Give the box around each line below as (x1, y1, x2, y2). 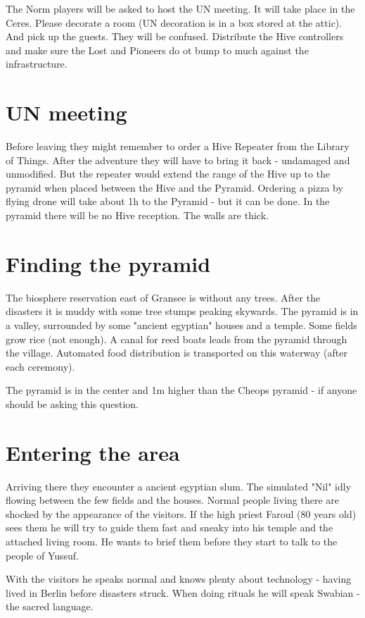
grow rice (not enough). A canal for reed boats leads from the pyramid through (6, 331, 347, 346)
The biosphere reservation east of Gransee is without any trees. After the (6, 290, 321, 304)
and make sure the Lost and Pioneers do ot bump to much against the (6, 42, 309, 57)
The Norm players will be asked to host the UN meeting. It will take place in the (6, 1, 355, 16)
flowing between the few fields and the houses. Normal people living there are (6, 493, 339, 507)
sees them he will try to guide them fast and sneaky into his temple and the (6, 520, 333, 535)
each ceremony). (6, 359, 75, 373)
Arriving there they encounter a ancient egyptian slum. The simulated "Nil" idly (6, 478, 352, 493)
